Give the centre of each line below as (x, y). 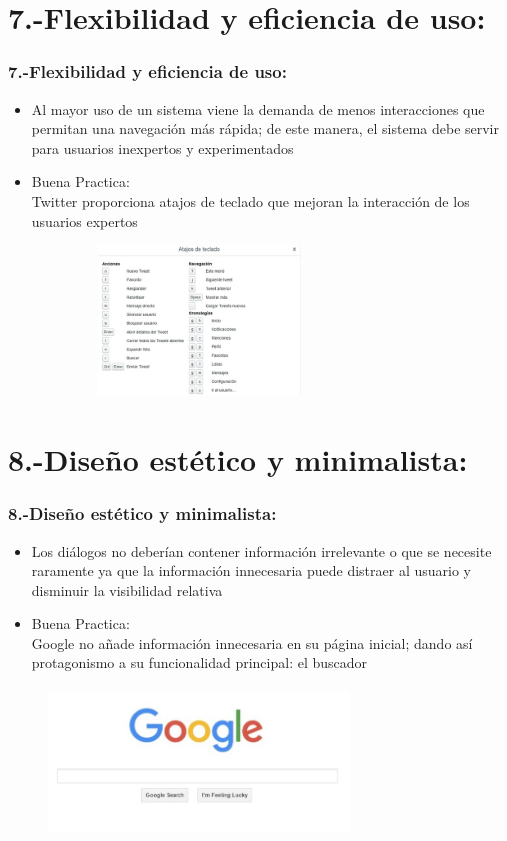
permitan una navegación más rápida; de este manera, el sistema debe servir (265, 128)
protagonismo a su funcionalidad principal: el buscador (199, 662)
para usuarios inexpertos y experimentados (162, 147)
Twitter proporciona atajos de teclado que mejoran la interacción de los (250, 200)
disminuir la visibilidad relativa (127, 589)
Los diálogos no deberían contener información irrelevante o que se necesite (261, 550)
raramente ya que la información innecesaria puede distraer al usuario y (251, 570)
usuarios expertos (84, 220)
